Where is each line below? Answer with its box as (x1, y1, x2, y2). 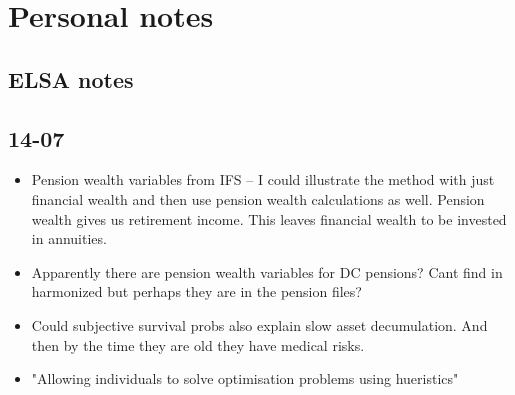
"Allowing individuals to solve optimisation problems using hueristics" (31, 368, 459, 389)
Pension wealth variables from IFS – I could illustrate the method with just (31, 169, 495, 190)
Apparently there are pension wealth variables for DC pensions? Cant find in (31, 261, 503, 282)
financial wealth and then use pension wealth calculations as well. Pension (31, 188, 485, 209)
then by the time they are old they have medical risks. (31, 334, 365, 355)
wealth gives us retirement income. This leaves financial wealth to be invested (31, 208, 507, 229)
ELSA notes (8, 63, 134, 94)
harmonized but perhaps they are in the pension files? (31, 281, 362, 302)
